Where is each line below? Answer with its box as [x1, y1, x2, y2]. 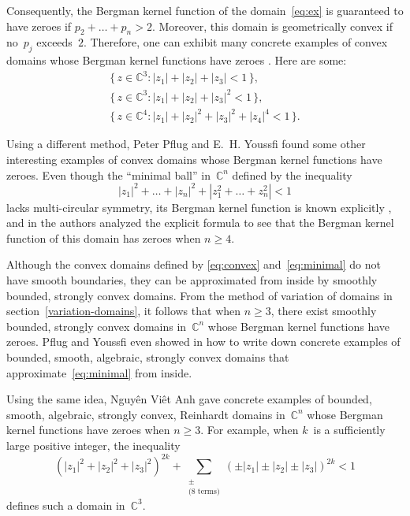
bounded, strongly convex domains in [6, 317, 187, 334]
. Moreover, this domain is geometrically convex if [151, 17, 393, 34]
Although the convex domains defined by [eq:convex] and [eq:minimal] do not [6, 256, 381, 273]
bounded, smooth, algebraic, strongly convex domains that [6, 349, 289, 365]
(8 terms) [188, 487, 220, 496]
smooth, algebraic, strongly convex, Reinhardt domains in [6, 406, 285, 422]
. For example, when [200, 421, 299, 438]
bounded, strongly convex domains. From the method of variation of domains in [6, 287, 393, 303]
